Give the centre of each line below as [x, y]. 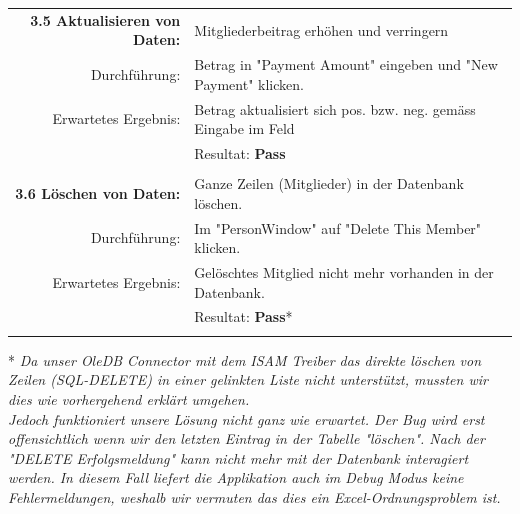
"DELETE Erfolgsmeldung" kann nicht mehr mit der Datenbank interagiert [238, 457]
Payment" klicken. [249, 83]
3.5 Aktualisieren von [105, 19]
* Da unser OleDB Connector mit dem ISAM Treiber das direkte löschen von [245, 359]
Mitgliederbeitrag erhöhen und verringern [321, 29]
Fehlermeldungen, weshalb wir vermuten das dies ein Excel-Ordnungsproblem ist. [254, 496]
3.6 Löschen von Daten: [98, 192]
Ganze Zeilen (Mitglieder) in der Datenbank [329, 183]
